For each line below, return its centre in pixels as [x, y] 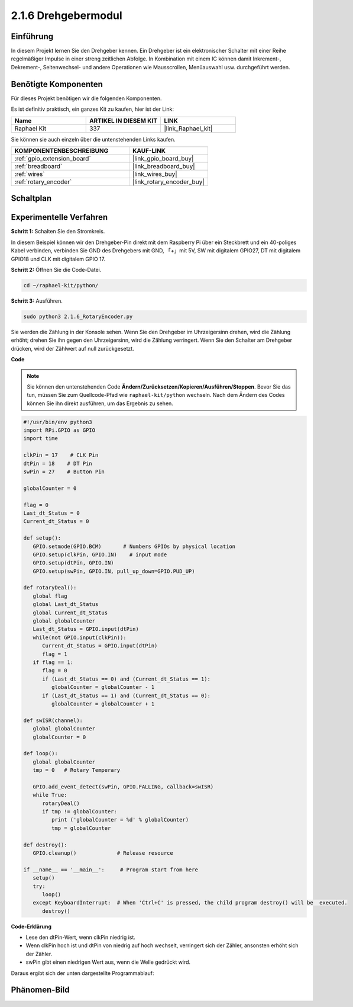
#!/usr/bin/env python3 [58, 422]
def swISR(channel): [53, 720]
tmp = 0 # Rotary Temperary [77, 770]
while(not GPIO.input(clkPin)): [80, 637]
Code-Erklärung [31, 926]
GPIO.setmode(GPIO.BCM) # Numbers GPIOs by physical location [134, 546]
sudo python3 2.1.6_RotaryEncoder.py [78, 316]
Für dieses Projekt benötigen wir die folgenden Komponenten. [86, 98]
